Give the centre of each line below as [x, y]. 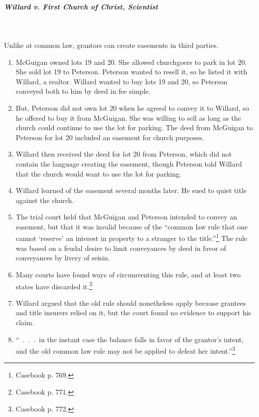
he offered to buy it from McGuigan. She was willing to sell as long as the [128, 117]
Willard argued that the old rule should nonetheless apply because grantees [131, 303]
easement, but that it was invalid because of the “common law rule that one [132, 226]
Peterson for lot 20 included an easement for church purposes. [110, 137]
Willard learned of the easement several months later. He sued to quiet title [131, 190]
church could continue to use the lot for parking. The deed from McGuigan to [134, 127]
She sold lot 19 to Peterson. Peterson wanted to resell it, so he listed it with [131, 72]
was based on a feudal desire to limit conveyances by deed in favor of [121, 248]
